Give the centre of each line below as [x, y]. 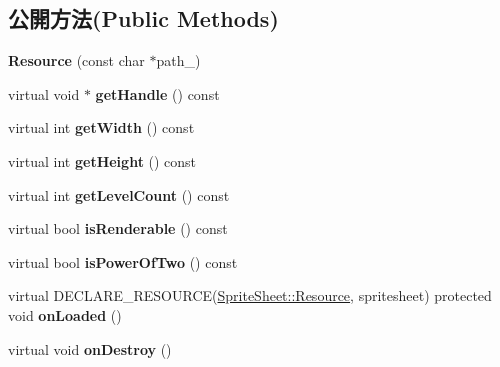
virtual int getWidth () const [101, 127]
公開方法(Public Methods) [143, 18]
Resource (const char [76, 60]
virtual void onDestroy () [90, 348]
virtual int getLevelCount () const [119, 194]
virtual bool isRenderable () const [118, 228]
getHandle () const [157, 93]
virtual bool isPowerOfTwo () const [123, 261]
